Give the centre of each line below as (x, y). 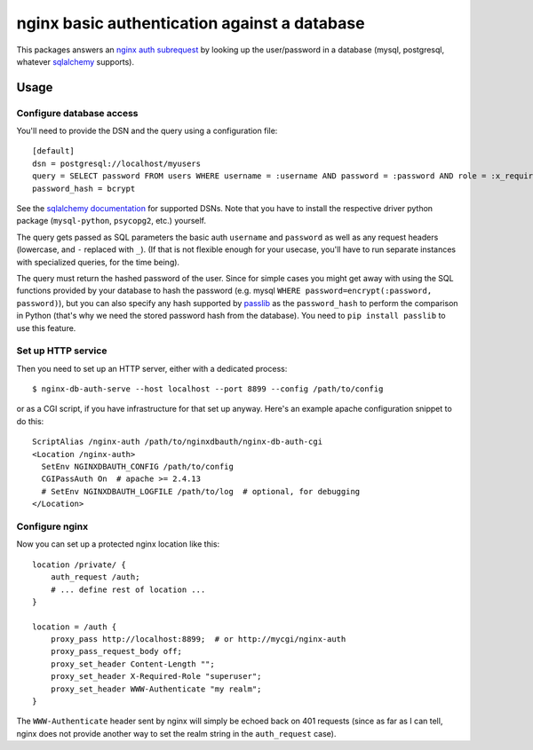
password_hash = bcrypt (84, 188)
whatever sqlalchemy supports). (76, 61)
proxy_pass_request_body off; (116, 651)
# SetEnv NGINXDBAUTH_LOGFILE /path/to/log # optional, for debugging (201, 491)
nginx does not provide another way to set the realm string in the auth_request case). (176, 733)
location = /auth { (75, 627)
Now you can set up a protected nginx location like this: (118, 544)
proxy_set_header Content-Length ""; (132, 664)
